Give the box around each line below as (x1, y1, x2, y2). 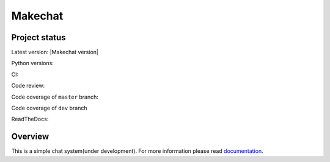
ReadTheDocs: (11, 116, 49, 123)
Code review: (11, 82, 45, 90)
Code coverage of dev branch (11, 104, 87, 112)
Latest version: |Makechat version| (11, 49, 99, 56)
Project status (11, 32, 67, 43)
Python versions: (11, 60, 54, 67)
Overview (11, 132, 50, 142)
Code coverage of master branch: (11, 93, 99, 100)
